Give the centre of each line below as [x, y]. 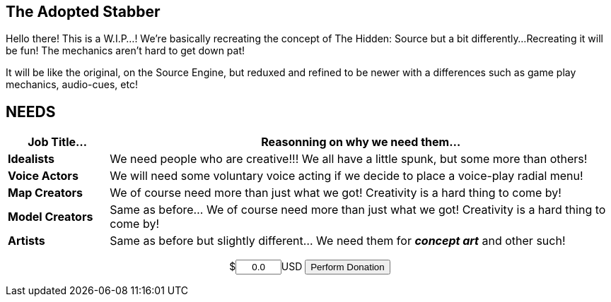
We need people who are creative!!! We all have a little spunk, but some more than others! [349, 159]
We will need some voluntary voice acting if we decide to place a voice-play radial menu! [347, 176]
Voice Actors [43, 176]
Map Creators [45, 193]
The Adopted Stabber [83, 12]
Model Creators [51, 217]
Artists [27, 241]
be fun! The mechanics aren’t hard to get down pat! [126, 51]
